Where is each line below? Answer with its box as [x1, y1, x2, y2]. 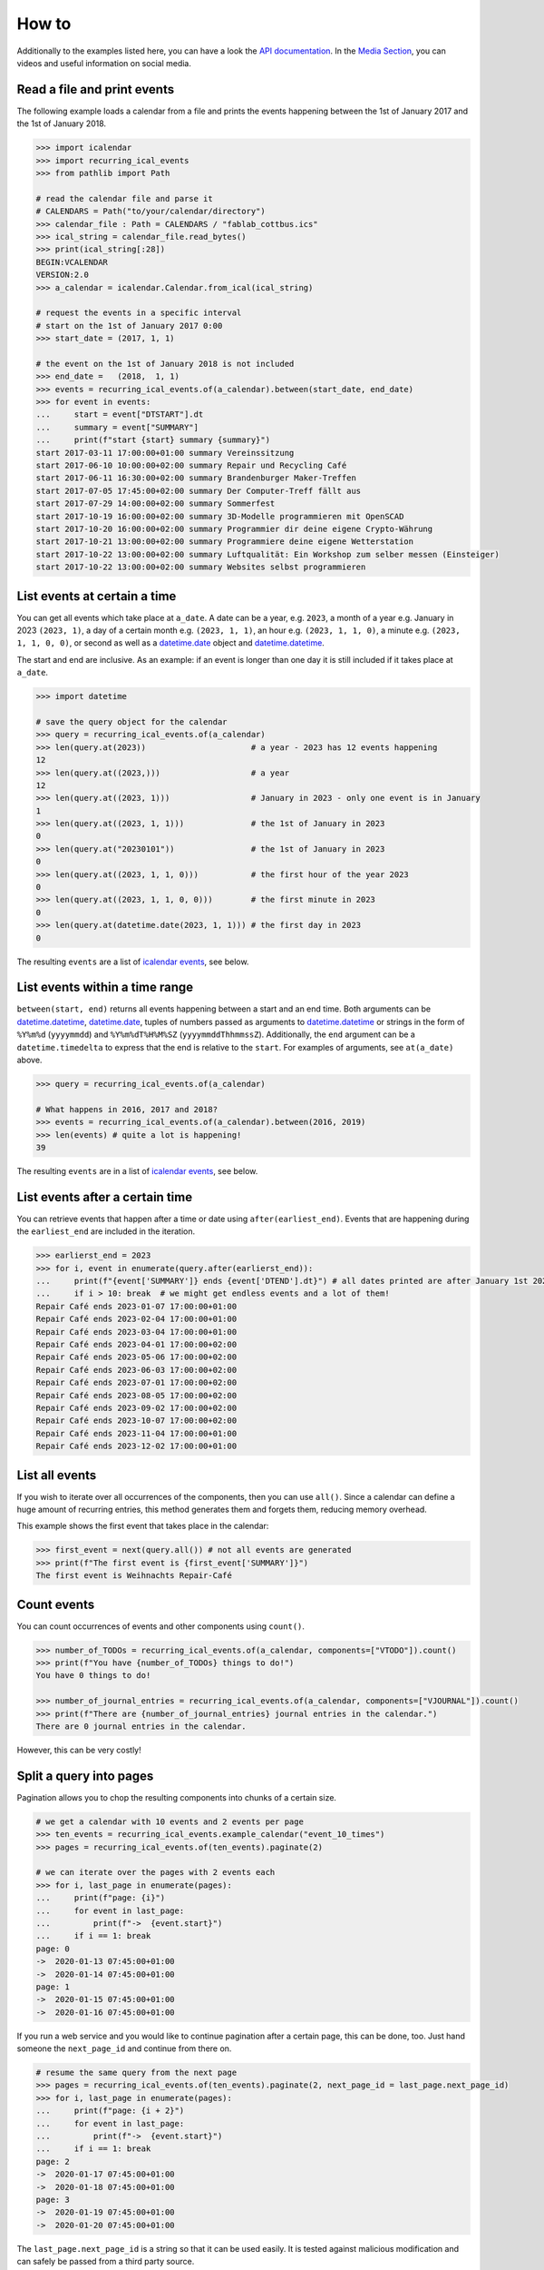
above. [16, 1054, 43, 1066]
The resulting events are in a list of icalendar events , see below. [16, 1165, 258, 1176]
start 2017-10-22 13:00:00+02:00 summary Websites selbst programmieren [35, 562, 366, 572]
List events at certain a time [16, 588, 177, 604]
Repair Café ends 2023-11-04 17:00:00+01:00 [35, 1428, 238, 1438]
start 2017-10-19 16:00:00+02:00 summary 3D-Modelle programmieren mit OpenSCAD [35, 511, 404, 521]
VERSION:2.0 [35, 270, 90, 281]
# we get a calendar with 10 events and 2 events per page [35, 1816, 304, 1827]
